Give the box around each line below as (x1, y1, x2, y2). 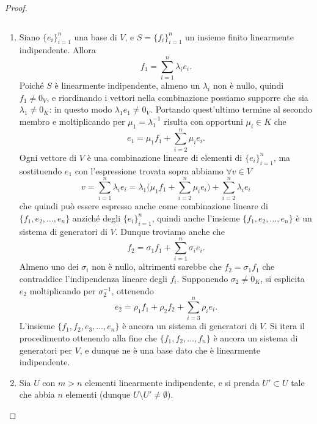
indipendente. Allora (19, 43, 96, 56)
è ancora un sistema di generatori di (122, 319, 257, 332)
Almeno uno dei (19, 260, 79, 273)
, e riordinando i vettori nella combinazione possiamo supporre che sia (46, 91, 308, 103)
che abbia (19, 388, 55, 401)
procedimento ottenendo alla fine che (19, 331, 157, 344)
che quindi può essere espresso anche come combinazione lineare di (19, 199, 269, 212)
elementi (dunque (65, 388, 131, 401)
